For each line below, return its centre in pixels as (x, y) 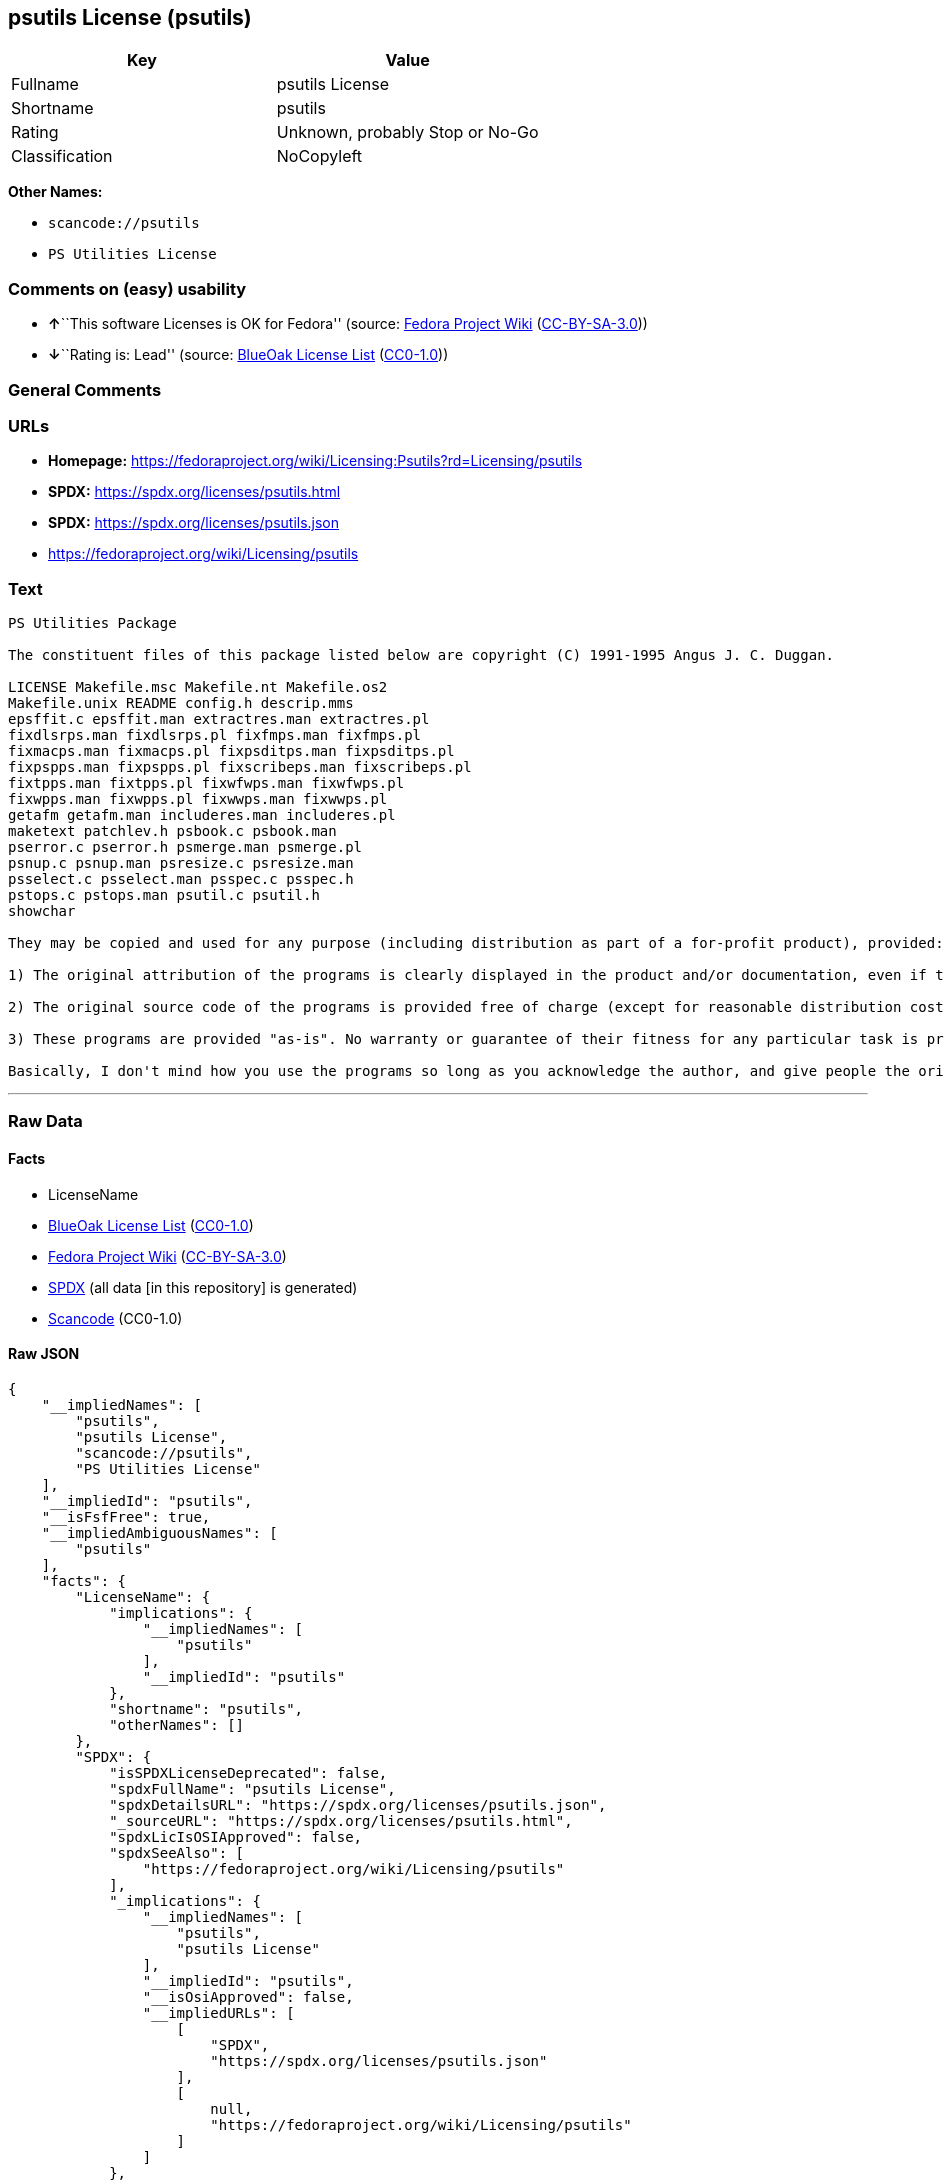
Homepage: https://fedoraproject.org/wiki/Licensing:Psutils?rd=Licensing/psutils (315, 461)
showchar (42, 911)
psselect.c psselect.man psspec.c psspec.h (181, 879)
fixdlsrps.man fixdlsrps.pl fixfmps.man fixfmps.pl (215, 735)
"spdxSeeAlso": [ (177, 1852)
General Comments (85, 389)
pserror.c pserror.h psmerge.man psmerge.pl (185, 847)
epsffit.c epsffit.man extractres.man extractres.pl (219, 719)
